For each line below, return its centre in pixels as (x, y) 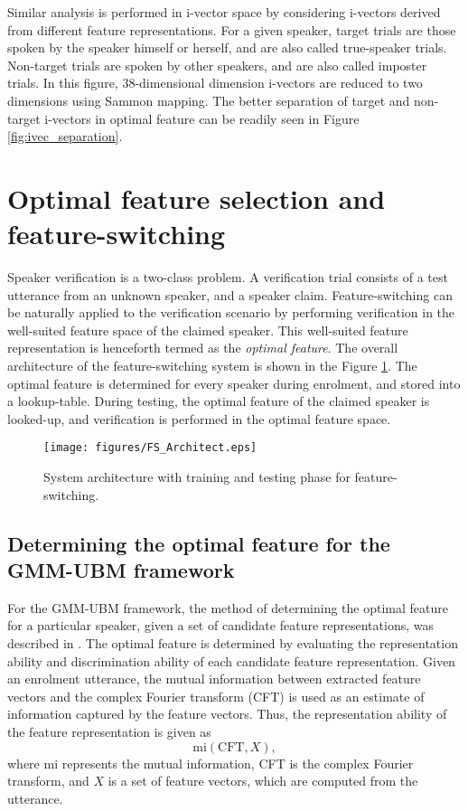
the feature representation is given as (109, 731)
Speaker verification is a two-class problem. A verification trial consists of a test (228, 277)
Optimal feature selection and (197, 198)
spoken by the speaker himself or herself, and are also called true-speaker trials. (227, 47)
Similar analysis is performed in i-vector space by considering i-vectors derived (224, 12)
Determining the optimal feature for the (199, 543)
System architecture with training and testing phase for (197, 477)
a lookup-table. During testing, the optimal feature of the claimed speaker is (219, 401)
